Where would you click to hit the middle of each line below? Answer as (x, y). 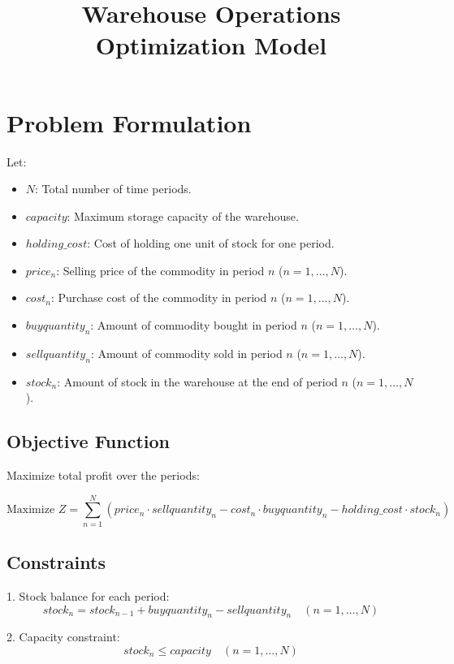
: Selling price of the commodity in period (160, 270)
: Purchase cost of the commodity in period (159, 298)
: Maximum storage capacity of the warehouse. (183, 216)
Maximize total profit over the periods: (103, 475)
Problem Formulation (129, 122)
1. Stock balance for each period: (88, 595)
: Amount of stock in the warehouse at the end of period (197, 381)
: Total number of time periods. (113, 189)
